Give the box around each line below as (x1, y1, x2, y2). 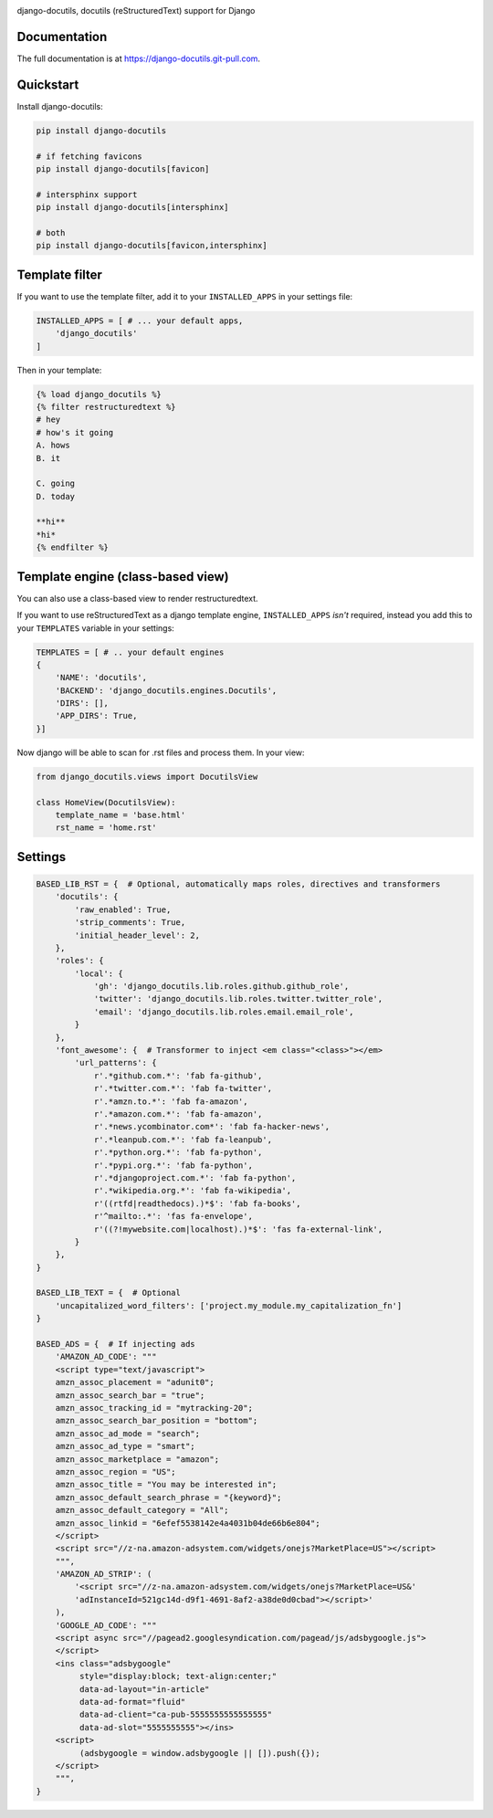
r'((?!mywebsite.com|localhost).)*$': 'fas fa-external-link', (93, 1224, 383, 1235)
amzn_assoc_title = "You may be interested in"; (55, 1479, 278, 1490)
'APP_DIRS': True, (55, 710, 138, 721)
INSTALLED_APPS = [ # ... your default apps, (36, 315, 244, 326)
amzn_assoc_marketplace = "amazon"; (55, 1454, 219, 1465)
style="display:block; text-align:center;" (79, 1671, 278, 1682)
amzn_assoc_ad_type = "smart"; (55, 1441, 195, 1452)
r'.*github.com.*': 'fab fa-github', (93, 1070, 263, 1081)
